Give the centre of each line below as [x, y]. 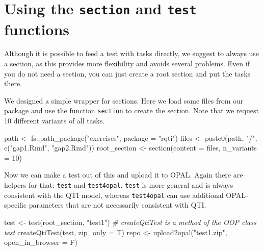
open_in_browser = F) [41, 242]
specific [16, 205]
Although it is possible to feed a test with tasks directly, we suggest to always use [132, 53]
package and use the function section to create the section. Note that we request [131, 110]
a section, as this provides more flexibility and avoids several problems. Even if [127, 64]
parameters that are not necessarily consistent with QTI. [117, 205]
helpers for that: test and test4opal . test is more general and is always [119, 185]
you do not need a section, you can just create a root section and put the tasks [127, 73]
